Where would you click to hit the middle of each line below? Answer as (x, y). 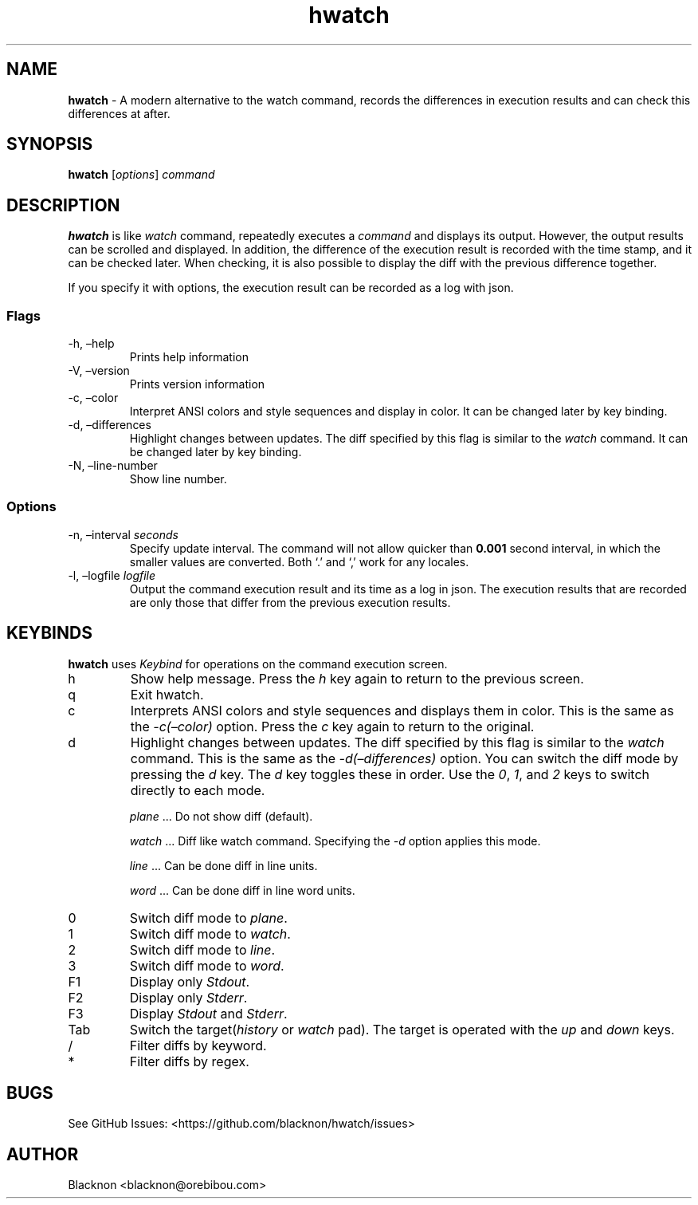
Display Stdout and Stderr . (208, 1013)
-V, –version (99, 371)
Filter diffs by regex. (189, 1061)
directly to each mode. (198, 790)
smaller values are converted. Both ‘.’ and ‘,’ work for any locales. (299, 561)
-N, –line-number (113, 466)
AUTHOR (43, 1154)
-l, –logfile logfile (112, 575)
